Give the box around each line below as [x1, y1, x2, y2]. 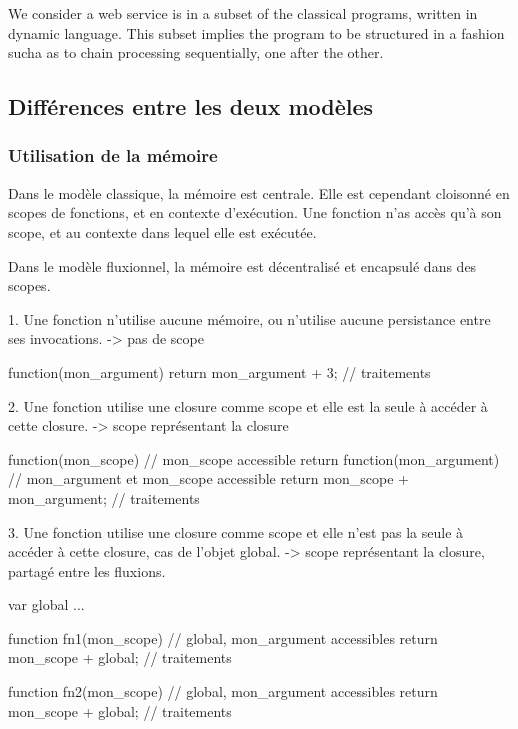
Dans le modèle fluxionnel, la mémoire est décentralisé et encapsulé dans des [8, 255, 477, 276]
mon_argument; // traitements [8, 487, 200, 508]
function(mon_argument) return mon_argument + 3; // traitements [8, 361, 431, 382]
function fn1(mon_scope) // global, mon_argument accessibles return [8, 627, 438, 648]
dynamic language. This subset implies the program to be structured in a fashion [8, 22, 505, 43]
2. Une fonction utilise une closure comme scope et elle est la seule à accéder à [8, 395, 488, 416]
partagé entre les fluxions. [8, 560, 166, 581]
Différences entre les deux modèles [8, 91, 374, 122]
